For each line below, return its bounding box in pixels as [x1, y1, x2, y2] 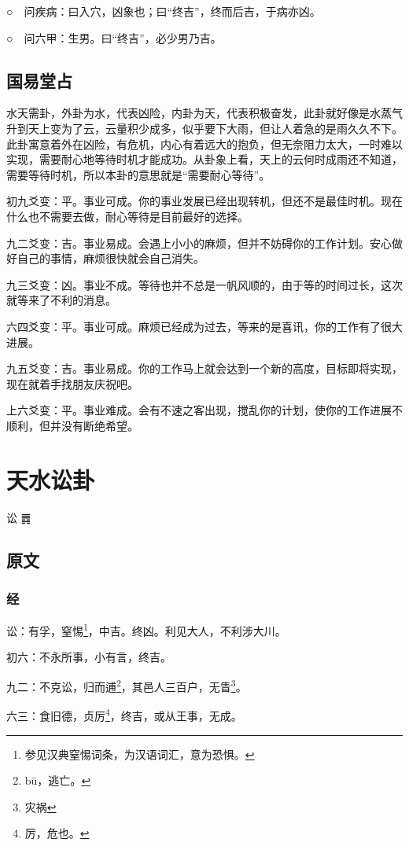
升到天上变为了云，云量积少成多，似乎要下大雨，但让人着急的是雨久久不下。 [6, 120, 403, 136]
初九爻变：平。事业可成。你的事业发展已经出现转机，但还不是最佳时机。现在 [6, 193, 403, 209]
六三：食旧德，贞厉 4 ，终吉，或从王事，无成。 [6, 705, 242, 723]
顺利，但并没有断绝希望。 [6, 417, 138, 433]
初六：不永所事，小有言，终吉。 [6, 649, 171, 665]
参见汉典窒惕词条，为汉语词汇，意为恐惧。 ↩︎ [24, 745, 255, 762]
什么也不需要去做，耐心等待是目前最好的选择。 [6, 208, 249, 224]
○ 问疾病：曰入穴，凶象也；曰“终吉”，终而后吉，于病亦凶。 [6, 3, 321, 19]
